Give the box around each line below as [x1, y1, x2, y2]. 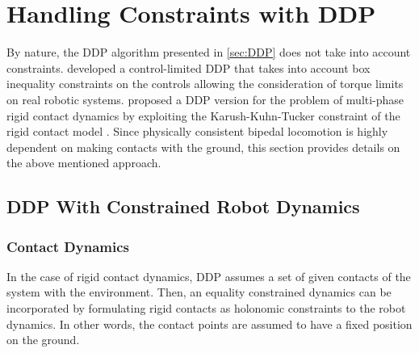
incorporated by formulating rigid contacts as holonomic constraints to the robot [6, 300, 406, 317]
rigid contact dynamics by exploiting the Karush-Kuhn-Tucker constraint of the [6, 107, 400, 124]
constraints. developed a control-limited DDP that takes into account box [6, 59, 371, 76]
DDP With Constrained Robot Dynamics [6, 194, 360, 219]
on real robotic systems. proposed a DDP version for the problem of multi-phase [6, 90, 404, 107]
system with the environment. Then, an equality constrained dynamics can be [6, 284, 392, 300]
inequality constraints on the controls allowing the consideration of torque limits [6, 75, 404, 92]
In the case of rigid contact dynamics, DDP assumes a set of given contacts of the [6, 267, 411, 284]
